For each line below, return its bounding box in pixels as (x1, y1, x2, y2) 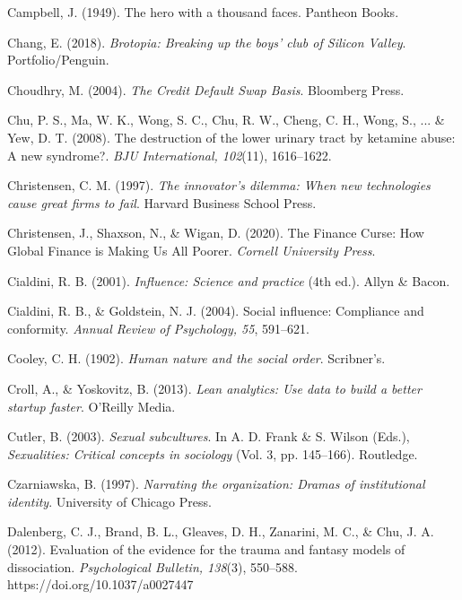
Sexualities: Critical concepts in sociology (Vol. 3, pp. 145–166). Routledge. (7, 444, 418, 463)
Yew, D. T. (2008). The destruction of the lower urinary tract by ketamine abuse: (7, 127, 456, 146)
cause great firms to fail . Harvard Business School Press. (7, 193, 317, 212)
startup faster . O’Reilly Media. (7, 396, 176, 415)
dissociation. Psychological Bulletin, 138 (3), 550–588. (7, 557, 298, 576)
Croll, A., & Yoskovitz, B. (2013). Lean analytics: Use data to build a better (7, 378, 422, 397)
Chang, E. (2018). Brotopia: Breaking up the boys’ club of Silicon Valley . (7, 32, 406, 51)
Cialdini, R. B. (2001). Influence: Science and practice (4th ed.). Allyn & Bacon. (7, 271, 450, 290)
